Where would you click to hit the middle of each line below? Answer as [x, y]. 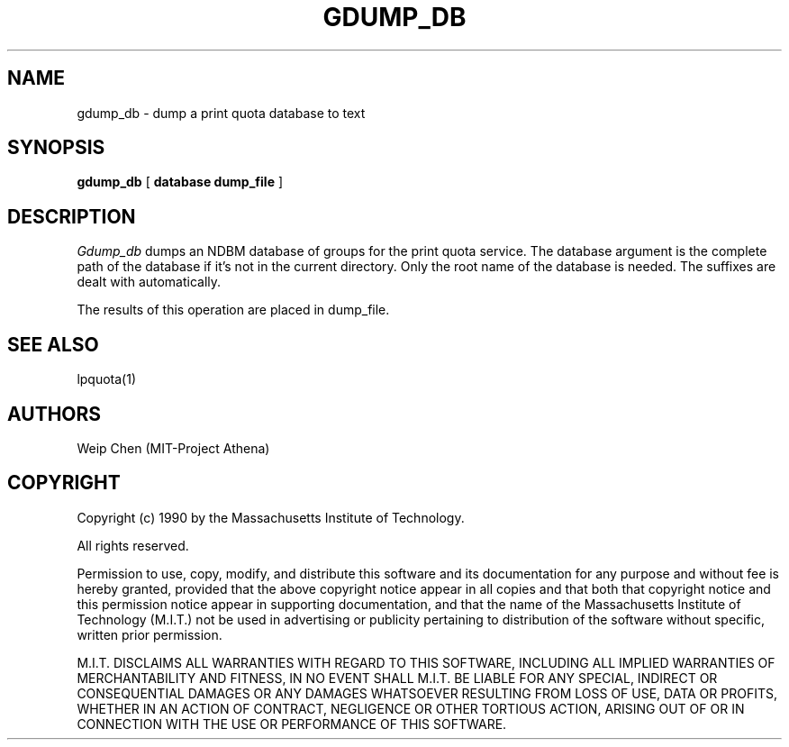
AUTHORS [54, 414]
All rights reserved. [133, 545]
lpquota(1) [107, 379]
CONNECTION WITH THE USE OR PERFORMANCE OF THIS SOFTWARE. [292, 724]
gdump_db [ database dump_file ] [180, 182]
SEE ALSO [53, 344]
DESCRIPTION [72, 216]
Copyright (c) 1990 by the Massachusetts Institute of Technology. [271, 517]
